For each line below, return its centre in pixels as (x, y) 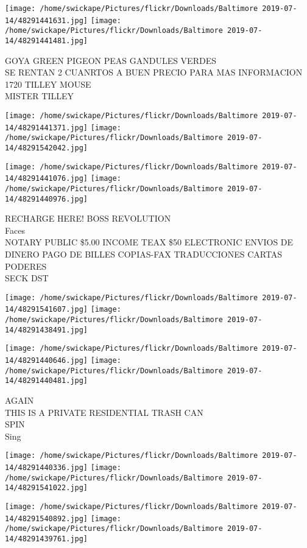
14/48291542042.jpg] (47, 148)
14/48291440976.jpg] (47, 199)
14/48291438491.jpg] (47, 330)
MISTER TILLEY (39, 96)
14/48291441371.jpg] (47, 128)
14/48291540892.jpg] (47, 518)
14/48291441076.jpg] (47, 179)
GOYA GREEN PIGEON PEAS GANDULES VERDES (111, 60)
